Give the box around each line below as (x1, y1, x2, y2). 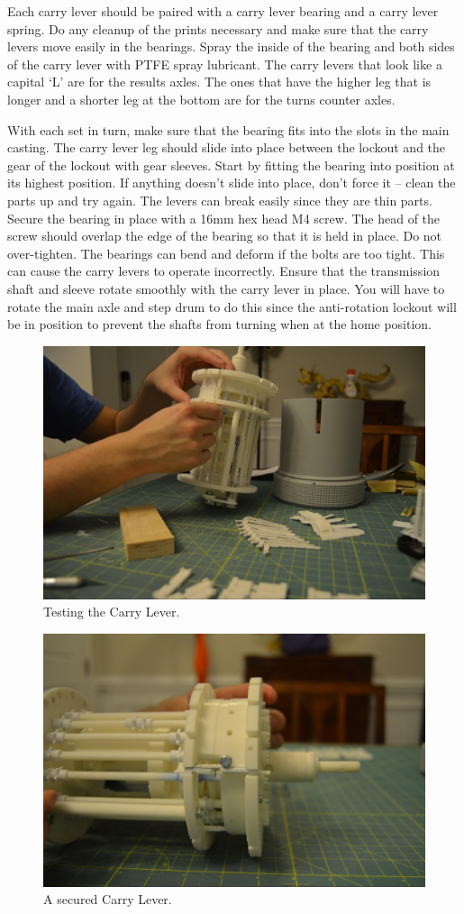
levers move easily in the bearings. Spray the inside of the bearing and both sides (7, 37, 455, 56)
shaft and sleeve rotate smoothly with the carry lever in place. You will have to (7, 279, 445, 297)
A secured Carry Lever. (43, 890, 172, 909)
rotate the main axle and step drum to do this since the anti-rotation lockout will (7, 297, 457, 315)
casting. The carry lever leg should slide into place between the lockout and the (7, 138, 446, 157)
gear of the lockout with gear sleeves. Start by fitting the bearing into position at (7, 155, 455, 174)
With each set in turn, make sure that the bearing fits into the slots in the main (7, 120, 450, 139)
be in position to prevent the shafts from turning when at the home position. (7, 315, 432, 334)
